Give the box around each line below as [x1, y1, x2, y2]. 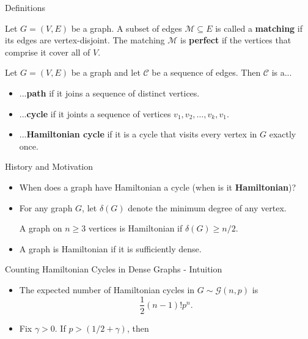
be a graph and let [71, 66, 141, 79]
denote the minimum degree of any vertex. [128, 201, 287, 214]
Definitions [5, 1, 46, 13]
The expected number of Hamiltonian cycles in [19, 283, 195, 296]
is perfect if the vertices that [180, 34, 291, 46]
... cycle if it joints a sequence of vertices [19, 107, 171, 120]
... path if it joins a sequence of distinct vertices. [19, 86, 200, 99]
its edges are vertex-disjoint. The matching [5, 34, 165, 46]
